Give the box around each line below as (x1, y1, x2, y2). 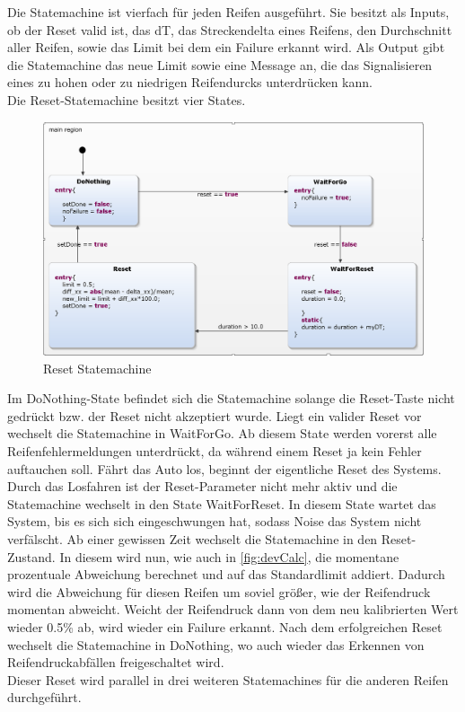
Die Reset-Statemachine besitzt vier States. (7, 90, 246, 109)
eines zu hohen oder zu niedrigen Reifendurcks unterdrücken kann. (7, 73, 373, 92)
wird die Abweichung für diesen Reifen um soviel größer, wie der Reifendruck (7, 582, 431, 601)
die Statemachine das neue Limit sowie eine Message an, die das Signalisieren (7, 55, 433, 74)
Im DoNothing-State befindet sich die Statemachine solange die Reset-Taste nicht (7, 389, 455, 408)
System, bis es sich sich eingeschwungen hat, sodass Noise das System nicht (7, 512, 422, 531)
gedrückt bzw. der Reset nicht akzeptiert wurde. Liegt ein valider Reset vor (7, 406, 422, 425)
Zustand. (7, 547, 56, 566)
